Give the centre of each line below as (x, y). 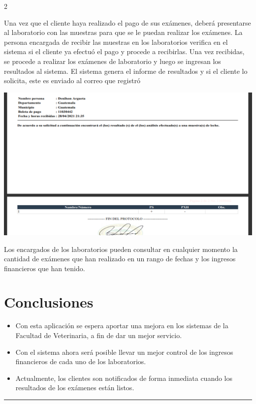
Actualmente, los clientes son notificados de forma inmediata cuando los (124, 378)
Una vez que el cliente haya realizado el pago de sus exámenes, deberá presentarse (128, 22)
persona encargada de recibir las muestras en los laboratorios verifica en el (116, 42)
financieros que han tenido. (45, 268)
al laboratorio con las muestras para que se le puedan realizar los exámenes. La (123, 32)
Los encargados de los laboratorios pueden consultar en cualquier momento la (121, 249)
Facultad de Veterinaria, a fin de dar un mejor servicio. (99, 335)
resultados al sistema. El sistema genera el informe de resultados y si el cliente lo (126, 71)
